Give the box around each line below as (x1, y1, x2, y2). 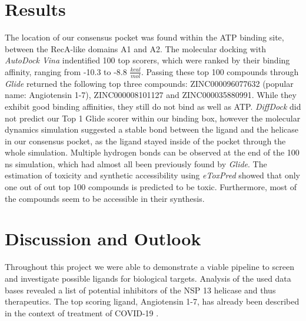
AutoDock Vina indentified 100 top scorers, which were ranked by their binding (5, 54, 290, 66)
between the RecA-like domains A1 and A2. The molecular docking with (5, 42, 266, 55)
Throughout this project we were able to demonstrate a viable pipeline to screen (5, 261, 294, 273)
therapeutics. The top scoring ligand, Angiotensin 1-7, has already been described (5, 295, 300, 308)
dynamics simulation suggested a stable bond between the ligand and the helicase (5, 123, 298, 136)
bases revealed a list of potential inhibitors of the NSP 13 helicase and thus (5, 283, 276, 296)
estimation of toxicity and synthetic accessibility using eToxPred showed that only (5, 169, 300, 181)
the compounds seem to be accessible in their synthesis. (5, 192, 205, 204)
